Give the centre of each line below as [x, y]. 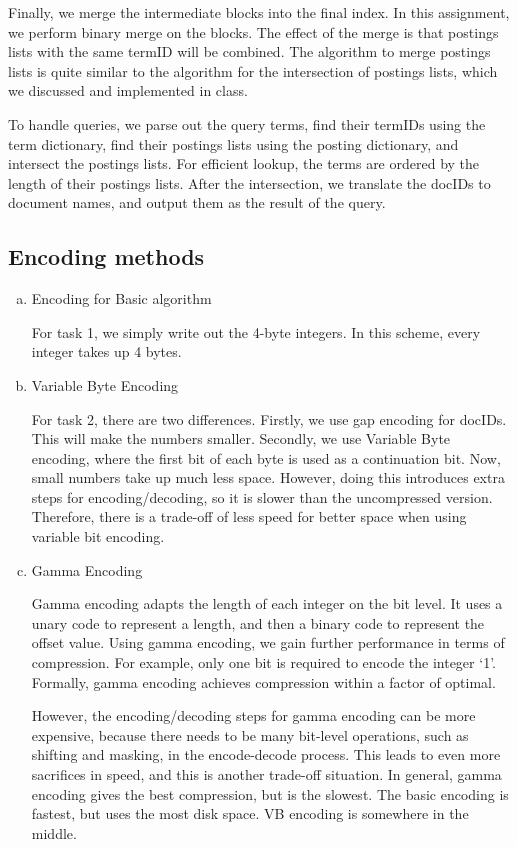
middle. [54, 832]
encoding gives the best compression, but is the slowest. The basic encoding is [270, 793]
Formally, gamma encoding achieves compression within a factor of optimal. [263, 681]
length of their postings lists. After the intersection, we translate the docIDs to [249, 182]
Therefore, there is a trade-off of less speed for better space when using [249, 516]
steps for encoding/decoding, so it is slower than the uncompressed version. [262, 496]
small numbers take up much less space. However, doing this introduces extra [268, 477]
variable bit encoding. [98, 536]
